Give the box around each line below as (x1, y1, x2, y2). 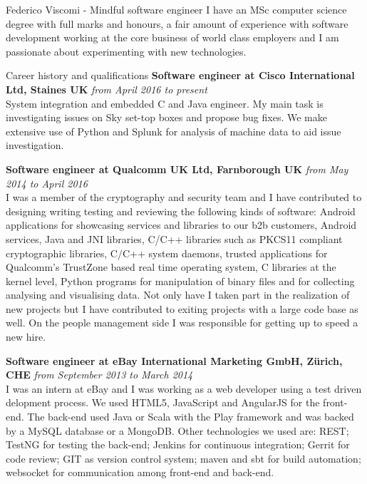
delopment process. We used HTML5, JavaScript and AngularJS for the (6, 395, 320, 410)
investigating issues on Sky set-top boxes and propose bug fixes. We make (6, 110, 327, 125)
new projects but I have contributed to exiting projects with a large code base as (6, 301, 358, 316)
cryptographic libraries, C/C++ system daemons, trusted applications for (6, 245, 328, 260)
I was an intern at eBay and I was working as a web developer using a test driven (6, 381, 362, 396)
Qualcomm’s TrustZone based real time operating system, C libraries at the (6, 259, 336, 274)
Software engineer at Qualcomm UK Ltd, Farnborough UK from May (6, 161, 348, 176)
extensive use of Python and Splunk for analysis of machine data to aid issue (6, 123, 341, 138)
